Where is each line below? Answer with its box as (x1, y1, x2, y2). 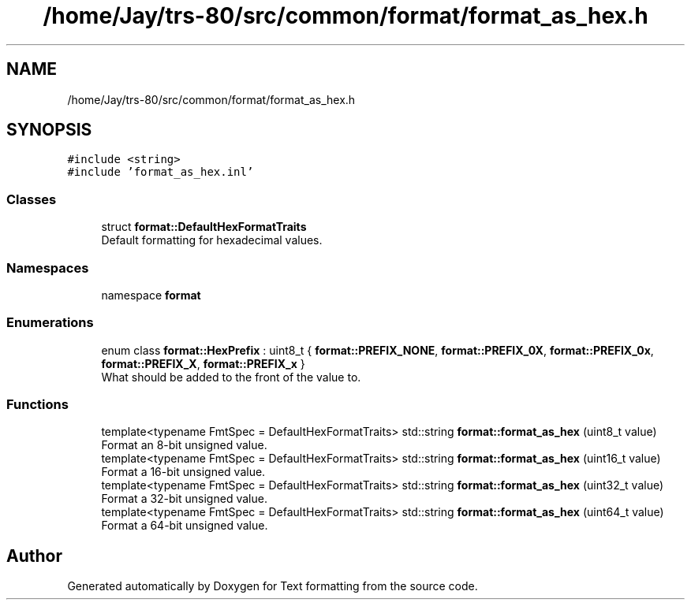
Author (6, 545, 62, 566)
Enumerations (6, 314, 94, 331)
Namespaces (6, 259, 89, 276)
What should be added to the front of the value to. (101, 370, 361, 384)
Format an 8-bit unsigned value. (101, 438, 267, 452)
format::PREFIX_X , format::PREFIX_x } (101, 356, 305, 370)
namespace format (101, 288, 201, 302)
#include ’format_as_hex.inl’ (67, 165, 254, 179)
